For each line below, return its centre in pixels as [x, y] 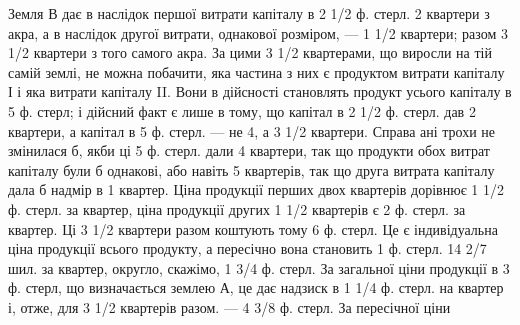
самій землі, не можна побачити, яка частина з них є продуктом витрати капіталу [256, 71]
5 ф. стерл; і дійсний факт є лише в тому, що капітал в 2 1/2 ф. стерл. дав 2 [242, 110]
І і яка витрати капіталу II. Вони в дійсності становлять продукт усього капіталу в [260, 91]
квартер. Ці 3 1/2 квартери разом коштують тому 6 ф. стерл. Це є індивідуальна [253, 228]
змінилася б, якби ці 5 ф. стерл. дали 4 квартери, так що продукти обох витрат [249, 150]
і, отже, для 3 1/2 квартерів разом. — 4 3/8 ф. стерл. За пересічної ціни [229, 306]
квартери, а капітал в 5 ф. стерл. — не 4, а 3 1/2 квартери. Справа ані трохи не [252, 130]
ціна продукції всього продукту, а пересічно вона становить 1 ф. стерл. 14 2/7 [247, 248]
